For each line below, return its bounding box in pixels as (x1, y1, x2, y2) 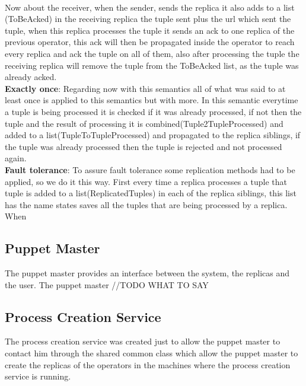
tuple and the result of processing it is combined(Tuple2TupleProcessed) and (5, 117, 283, 129)
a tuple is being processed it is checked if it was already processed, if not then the (5, 105, 302, 117)
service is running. (5, 370, 71, 382)
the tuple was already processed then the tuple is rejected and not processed (5, 140, 282, 152)
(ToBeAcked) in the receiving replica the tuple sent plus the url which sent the (5, 12, 291, 25)
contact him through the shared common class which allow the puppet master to (5, 347, 298, 359)
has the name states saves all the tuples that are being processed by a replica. (5, 198, 288, 210)
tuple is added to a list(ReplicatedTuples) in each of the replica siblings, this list (5, 187, 297, 199)
